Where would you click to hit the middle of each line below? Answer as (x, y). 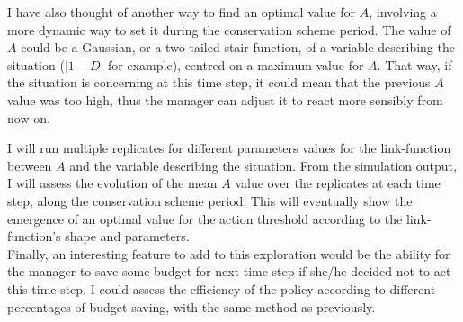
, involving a (403, 12)
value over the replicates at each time (338, 183)
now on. (29, 117)
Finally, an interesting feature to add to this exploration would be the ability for (229, 253)
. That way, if (414, 64)
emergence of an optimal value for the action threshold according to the (205, 218)
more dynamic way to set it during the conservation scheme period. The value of (229, 29)
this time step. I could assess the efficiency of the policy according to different (222, 288)
